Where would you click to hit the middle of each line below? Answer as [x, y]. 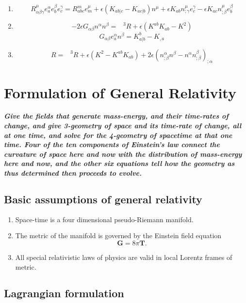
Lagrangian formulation [64, 293]
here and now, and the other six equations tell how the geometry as [119, 163]
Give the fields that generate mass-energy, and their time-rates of [116, 116]
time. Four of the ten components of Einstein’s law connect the [112, 144]
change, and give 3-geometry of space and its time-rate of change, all [123, 126]
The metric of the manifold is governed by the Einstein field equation [118, 235]
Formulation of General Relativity [120, 92]
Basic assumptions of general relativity [103, 199]
